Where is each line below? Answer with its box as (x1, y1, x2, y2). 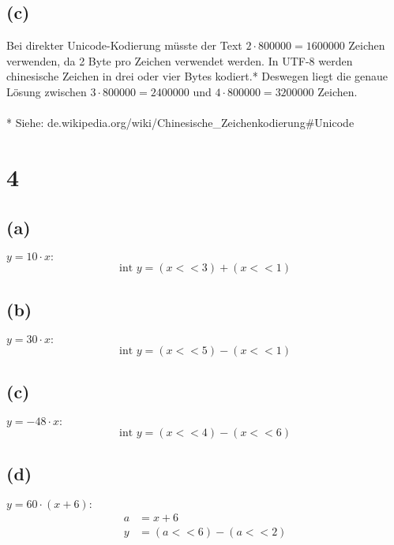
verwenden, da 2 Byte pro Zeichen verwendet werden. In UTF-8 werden (6, 52, 353, 69)
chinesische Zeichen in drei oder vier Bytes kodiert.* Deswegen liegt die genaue (6, 68, 388, 84)
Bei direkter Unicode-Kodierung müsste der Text (6, 37, 242, 54)
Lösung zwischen (6, 83, 87, 99)
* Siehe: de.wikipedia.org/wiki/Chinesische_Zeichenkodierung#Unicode (6, 114, 355, 131)
